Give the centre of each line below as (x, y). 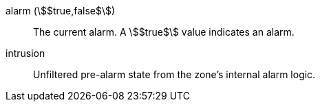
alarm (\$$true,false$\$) (61, 11)
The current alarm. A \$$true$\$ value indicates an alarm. (164, 32)
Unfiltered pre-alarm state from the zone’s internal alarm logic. (174, 74)
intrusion (25, 53)
